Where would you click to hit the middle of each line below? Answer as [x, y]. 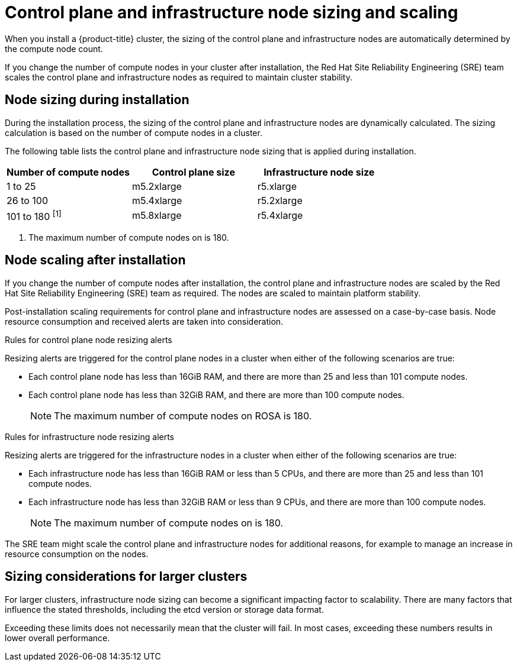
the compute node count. [54, 49]
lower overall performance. [57, 638]
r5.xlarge [277, 186]
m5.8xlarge [157, 216]
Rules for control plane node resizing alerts [89, 340]
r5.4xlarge [280, 216]
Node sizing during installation [97, 100]
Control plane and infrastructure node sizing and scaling [232, 12]
